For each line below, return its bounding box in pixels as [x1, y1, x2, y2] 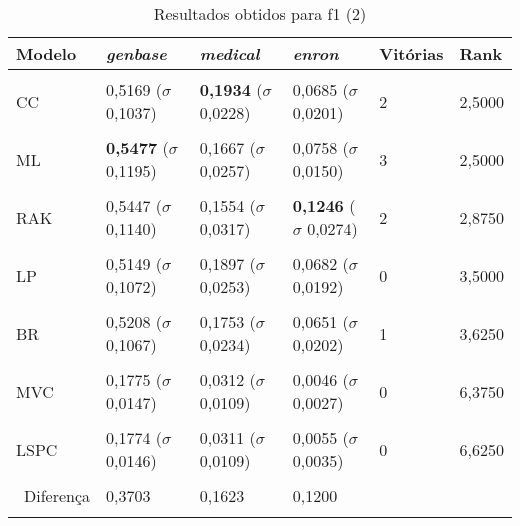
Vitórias [379, 42, 444, 65]
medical [199, 42, 260, 65]
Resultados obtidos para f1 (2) [153, 2, 367, 25]
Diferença [24, 484, 91, 507]
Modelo [16, 42, 77, 65]
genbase [106, 42, 167, 65]
